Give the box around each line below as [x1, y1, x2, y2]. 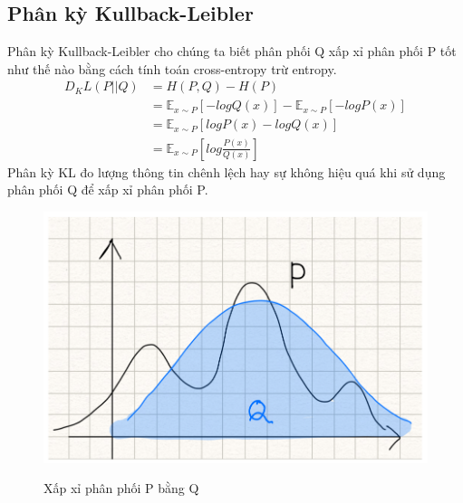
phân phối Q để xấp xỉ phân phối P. [7, 180, 208, 199]
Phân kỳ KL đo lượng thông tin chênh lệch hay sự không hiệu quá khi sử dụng [7, 162, 446, 181]
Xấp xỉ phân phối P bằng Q [43, 479, 199, 498]
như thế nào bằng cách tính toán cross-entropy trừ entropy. [7, 59, 337, 78]
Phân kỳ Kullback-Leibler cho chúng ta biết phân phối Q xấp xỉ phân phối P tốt [7, 42, 457, 61]
